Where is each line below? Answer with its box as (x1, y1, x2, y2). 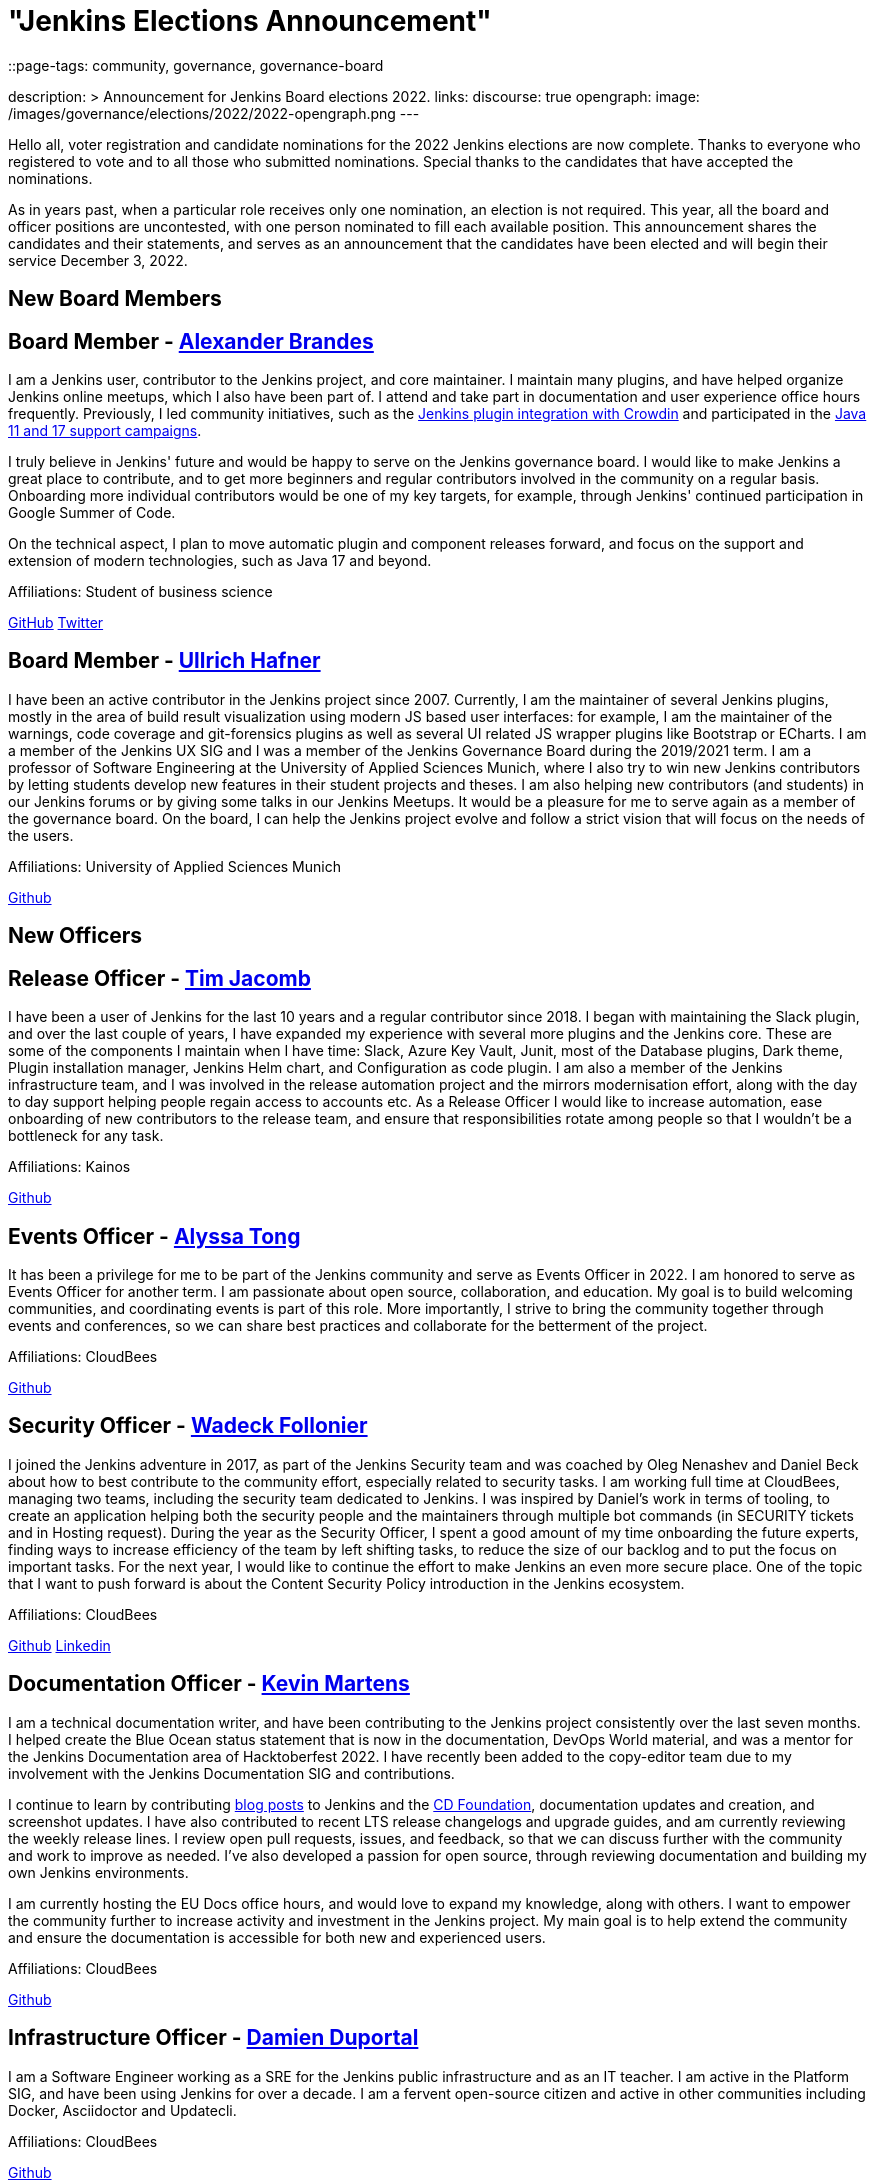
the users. (8, 826, 74, 844)
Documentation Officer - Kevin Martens (8, 1671, 410, 1697)
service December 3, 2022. (8, 251, 188, 269)
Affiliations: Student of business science (8, 583, 273, 601)
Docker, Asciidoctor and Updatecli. (8, 2101, 237, 2119)
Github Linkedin (8, 1636, 111, 1654)
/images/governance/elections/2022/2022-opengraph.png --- (8, 104, 420, 122)
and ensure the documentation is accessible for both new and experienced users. (8, 1928, 546, 1946)
